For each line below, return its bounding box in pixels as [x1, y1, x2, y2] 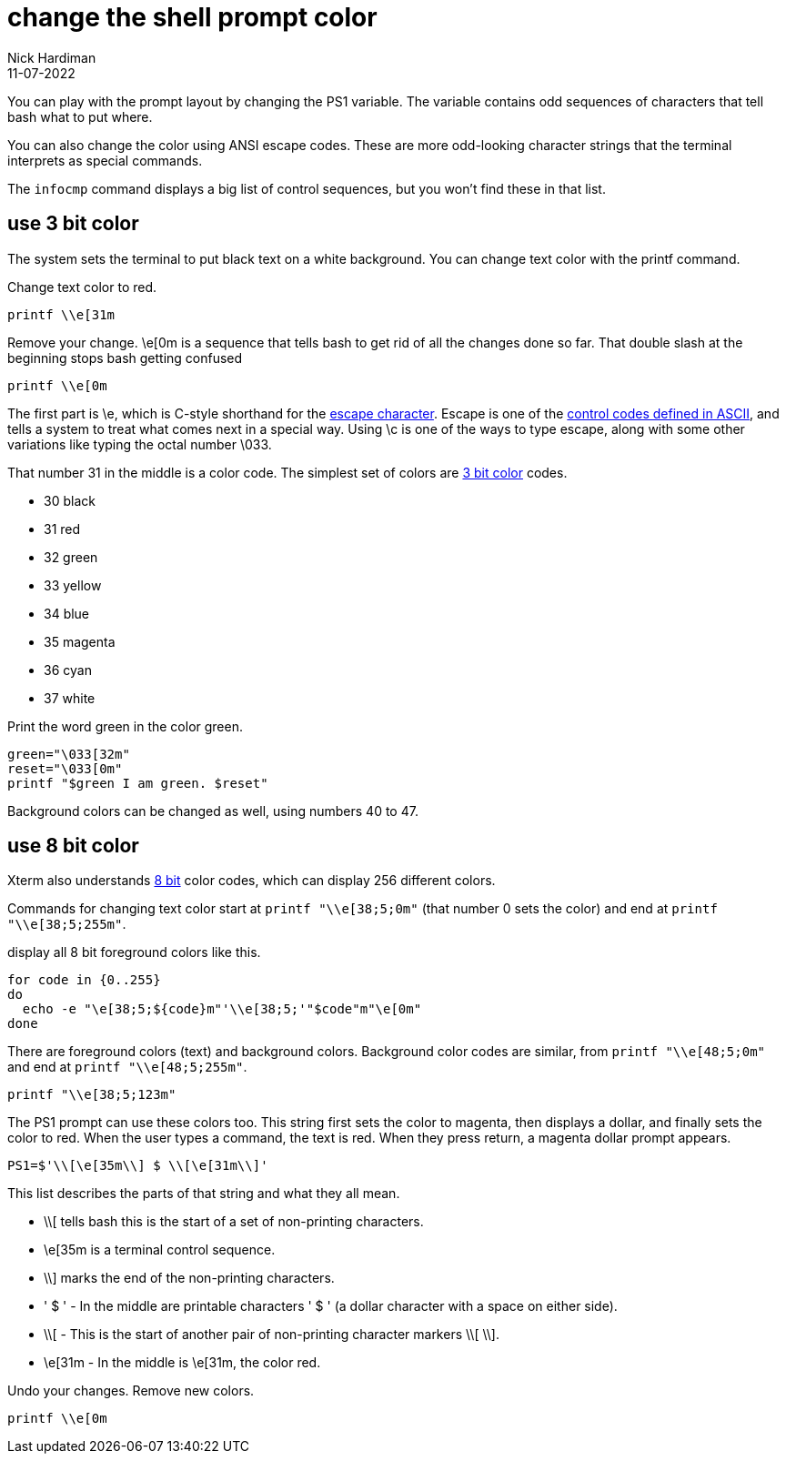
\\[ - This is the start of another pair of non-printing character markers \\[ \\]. [44, 1326, 499, 1343]
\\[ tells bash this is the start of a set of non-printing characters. [44, 1214, 424, 1230]
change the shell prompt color [7, 2, 378, 33]
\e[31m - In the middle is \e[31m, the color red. [44, 1355, 321, 1371]
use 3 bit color [7, 212, 139, 236]
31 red [44, 520, 81, 537]
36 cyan [44, 661, 92, 678]
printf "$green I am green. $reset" [7, 775, 268, 791]
